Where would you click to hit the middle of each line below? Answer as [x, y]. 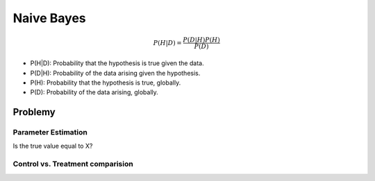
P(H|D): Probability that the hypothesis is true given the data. [117, 63]
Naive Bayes [49, 18]
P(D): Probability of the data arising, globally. [94, 92]
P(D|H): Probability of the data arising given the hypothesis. [115, 73]
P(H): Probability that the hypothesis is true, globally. [106, 83]
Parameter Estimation [50, 132]
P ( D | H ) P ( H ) [201, 40]
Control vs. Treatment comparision [73, 164]
